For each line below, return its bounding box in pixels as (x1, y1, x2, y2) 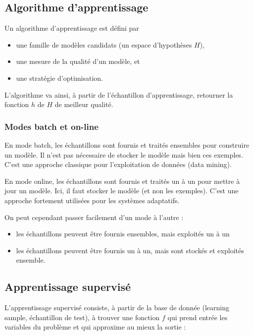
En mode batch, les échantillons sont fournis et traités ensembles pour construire (4, 139, 250, 150)
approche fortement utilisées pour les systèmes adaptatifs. (4, 195, 180, 205)
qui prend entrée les (167, 312, 228, 322)
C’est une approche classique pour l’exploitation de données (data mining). (4, 159, 232, 169)
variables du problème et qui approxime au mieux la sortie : (4, 322, 186, 332)
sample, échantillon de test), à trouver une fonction (4, 312, 160, 322)
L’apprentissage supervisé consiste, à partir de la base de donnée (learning (4, 302, 229, 313)
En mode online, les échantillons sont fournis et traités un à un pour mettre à (4, 175, 240, 186)
